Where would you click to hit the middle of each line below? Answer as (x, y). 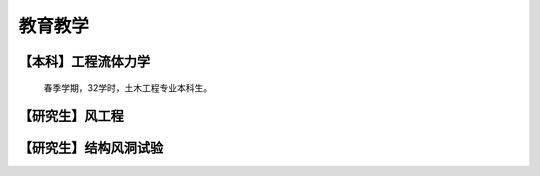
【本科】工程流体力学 (84, 61)
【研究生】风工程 (71, 116)
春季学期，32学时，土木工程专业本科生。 (128, 87)
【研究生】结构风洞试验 (91, 148)
